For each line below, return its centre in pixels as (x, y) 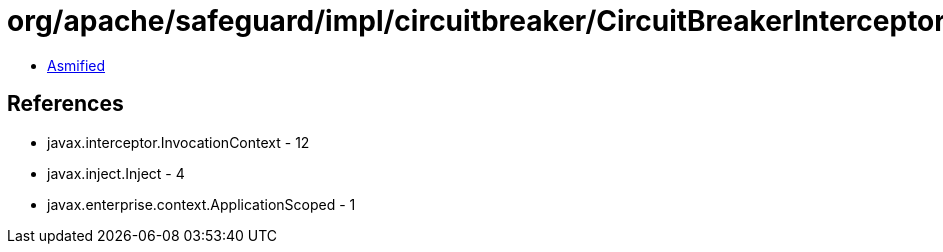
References (65, 104)
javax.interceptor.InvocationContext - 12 (178, 142)
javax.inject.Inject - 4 (116, 173)
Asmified (76, 65)
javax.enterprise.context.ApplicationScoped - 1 (201, 204)
